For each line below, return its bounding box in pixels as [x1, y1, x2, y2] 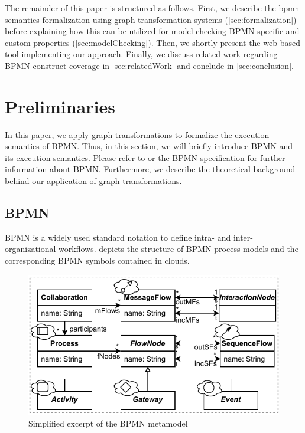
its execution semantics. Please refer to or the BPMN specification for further [5, 151, 285, 163]
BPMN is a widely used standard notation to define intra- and [5, 231, 231, 243]
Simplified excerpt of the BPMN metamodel [28, 416, 188, 429]
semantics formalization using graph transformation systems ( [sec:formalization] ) [5, 13, 297, 25]
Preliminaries [5, 94, 115, 118]
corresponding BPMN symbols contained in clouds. [5, 254, 190, 267]
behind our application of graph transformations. [5, 175, 182, 187]
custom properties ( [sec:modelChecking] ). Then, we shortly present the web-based [5, 36, 300, 48]
